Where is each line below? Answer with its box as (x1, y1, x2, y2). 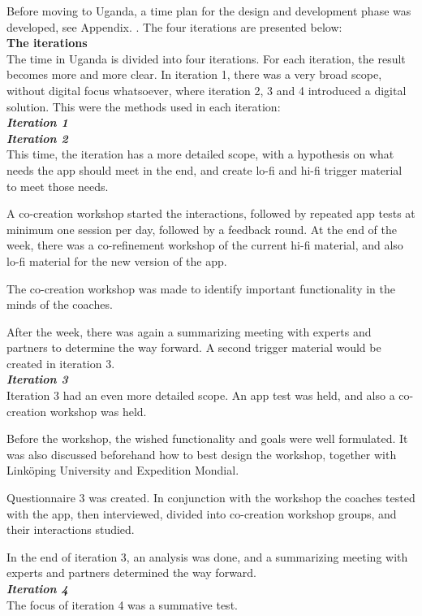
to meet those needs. (6, 177, 109, 194)
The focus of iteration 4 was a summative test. (6, 596, 238, 613)
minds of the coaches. (6, 296, 113, 313)
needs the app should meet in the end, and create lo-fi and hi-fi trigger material (6, 161, 403, 178)
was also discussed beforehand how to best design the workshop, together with (6, 445, 397, 462)
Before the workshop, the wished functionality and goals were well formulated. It (6, 430, 408, 447)
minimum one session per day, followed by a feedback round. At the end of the (6, 220, 397, 237)
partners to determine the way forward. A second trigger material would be (6, 339, 381, 356)
